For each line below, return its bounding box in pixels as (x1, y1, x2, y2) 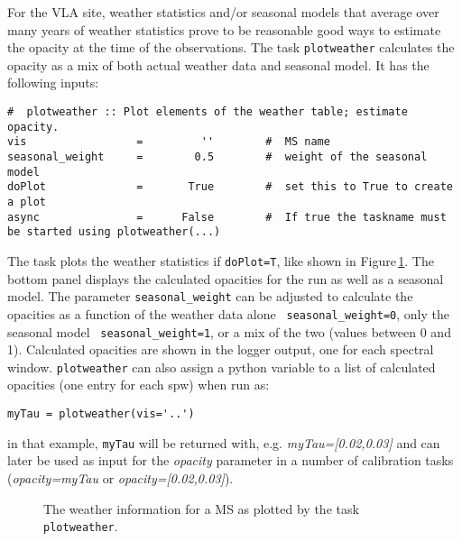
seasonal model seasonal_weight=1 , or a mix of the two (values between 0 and (7, 322, 451, 341)
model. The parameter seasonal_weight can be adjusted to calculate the (7, 287, 413, 306)
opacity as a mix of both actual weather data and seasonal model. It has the (7, 55, 430, 74)
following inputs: (7, 73, 99, 92)
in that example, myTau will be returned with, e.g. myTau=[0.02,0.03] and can (7, 433, 440, 452)
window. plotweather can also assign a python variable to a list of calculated (7, 357, 436, 376)
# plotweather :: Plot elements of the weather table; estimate (7, 105, 408, 119)
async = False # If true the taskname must (7, 210, 447, 224)
